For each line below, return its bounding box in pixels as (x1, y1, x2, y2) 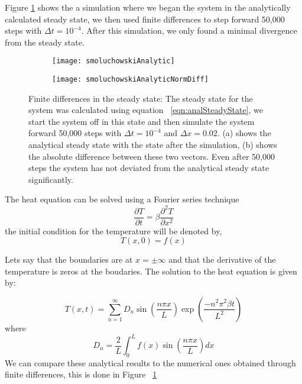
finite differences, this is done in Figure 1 (5, 368, 157, 380)
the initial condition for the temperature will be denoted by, (5, 224, 222, 237)
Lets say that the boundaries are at (5, 253, 133, 266)
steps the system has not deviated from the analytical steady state (28, 162, 269, 174)
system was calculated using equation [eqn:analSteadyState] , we (28, 104, 263, 116)
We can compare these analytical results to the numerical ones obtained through (5, 356, 296, 369)
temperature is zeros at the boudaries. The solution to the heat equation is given (5, 264, 297, 277)
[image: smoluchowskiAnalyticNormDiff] (52, 75, 209, 84)
